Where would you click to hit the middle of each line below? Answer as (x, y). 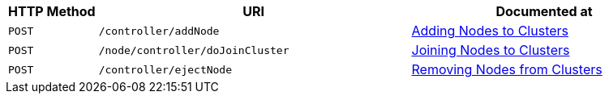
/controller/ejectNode (165, 69)
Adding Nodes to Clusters (490, 31)
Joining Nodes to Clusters (491, 50)
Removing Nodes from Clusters (507, 69)
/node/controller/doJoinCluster (194, 50)
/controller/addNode (159, 31)
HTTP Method (52, 11)
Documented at (544, 11)
